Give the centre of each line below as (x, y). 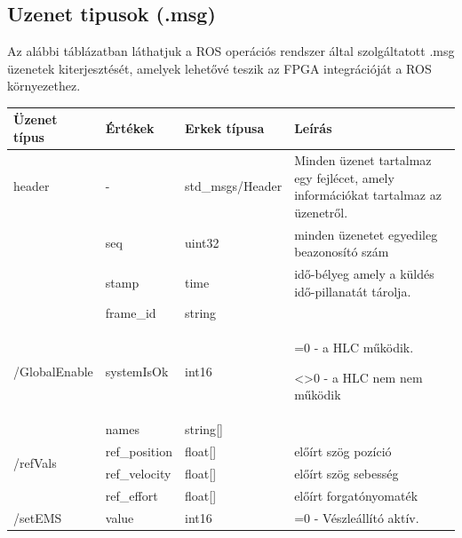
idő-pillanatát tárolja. (353, 291)
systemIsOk (137, 371)
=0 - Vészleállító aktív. (357, 517)
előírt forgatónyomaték (356, 495)
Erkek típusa (224, 128)
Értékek (130, 128)
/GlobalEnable (53, 371)
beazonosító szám (342, 252)
